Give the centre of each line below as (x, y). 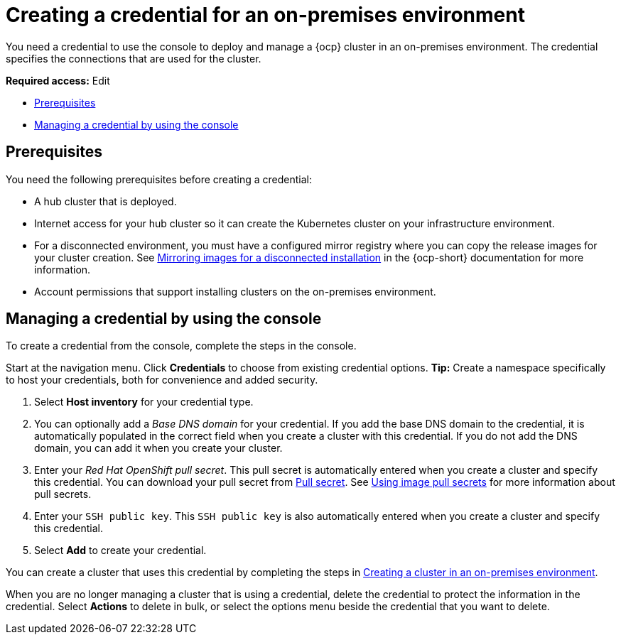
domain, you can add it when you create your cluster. (158, 448)
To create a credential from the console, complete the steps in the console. (181, 346)
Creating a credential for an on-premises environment (265, 15)
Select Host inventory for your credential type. (144, 402)
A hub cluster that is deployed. (106, 201)
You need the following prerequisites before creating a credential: (159, 179)
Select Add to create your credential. (120, 550)
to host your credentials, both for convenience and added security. (162, 380)
